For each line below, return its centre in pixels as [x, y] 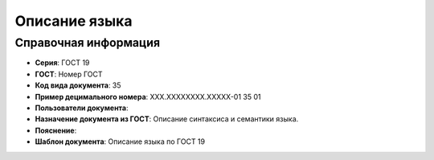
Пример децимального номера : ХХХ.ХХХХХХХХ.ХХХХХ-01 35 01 [148, 96]
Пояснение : [56, 130]
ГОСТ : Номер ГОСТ [69, 74]
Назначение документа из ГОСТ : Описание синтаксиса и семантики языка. [167, 119]
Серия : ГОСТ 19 [62, 63]
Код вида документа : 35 [78, 85]
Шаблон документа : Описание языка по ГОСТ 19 [120, 142]
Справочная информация [88, 43]
